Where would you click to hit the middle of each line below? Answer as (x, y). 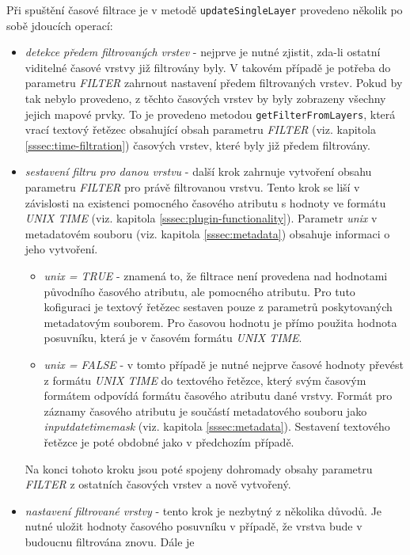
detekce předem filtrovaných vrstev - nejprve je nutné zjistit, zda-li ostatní (203, 52)
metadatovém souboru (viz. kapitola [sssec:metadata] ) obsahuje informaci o (207, 233)
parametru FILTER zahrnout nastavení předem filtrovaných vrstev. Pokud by (214, 83)
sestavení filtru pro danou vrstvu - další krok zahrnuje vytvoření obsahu (198, 171)
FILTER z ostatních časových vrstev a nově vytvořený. (158, 484)
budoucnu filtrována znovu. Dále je (110, 541)
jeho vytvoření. (61, 249)
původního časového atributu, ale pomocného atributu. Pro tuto (199, 291)
